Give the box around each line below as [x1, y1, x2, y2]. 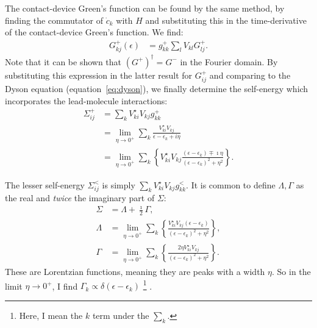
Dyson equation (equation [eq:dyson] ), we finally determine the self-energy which [5, 82, 308, 94]
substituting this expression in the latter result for [5, 68, 193, 81]
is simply [102, 178, 135, 191]
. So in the [272, 265, 311, 277]
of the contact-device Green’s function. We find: [5, 26, 183, 38]
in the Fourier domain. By [180, 55, 278, 68]
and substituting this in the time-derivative [145, 13, 307, 26]
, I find [52, 279, 78, 292]
